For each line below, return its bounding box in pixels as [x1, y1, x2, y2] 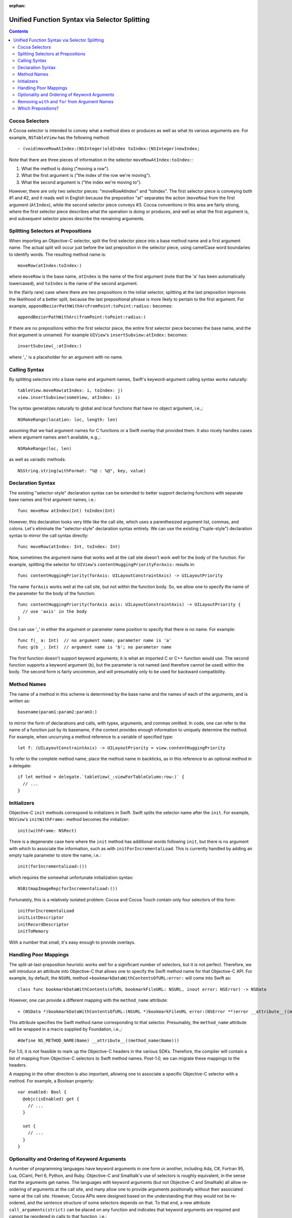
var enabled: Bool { [18, 1089, 67, 1095]
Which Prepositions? [18, 105, 59, 112]
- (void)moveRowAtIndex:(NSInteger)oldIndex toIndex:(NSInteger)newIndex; [18, 146, 200, 152]
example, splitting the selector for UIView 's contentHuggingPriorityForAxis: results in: [9, 561, 196, 567]
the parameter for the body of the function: [9, 590, 95, 596]
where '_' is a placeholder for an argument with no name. [9, 354, 124, 360]
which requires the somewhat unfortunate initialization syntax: [9, 875, 134, 880]
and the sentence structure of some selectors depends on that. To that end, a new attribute [27, 1200, 210, 1206]
